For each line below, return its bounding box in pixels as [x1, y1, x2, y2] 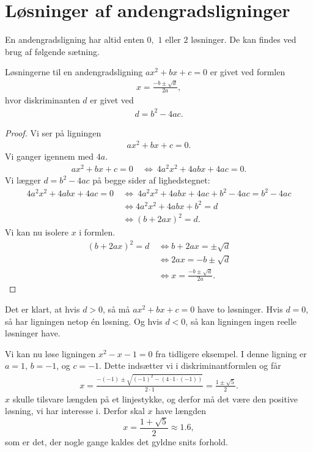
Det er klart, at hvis [5, 303, 80, 316]
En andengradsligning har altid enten [5, 33, 144, 46]
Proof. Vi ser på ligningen [5, 126, 101, 139]
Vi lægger [5, 174, 41, 186]
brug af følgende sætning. [5, 45, 100, 57]
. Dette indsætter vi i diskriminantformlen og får [99, 359, 281, 372]
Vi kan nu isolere [5, 226, 68, 239]
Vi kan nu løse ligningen [5, 347, 96, 360]
